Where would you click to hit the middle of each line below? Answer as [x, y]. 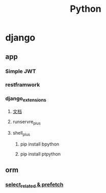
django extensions [26, 99]
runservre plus [26, 122]
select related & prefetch [34, 185]
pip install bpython [40, 144]
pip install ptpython [41, 154]
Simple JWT [21, 71]
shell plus [21, 133]
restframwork [23, 85]
